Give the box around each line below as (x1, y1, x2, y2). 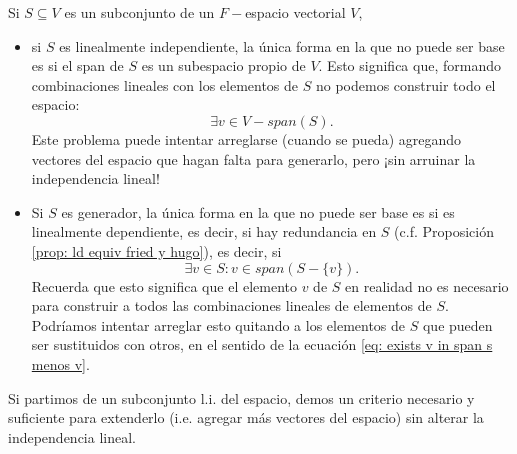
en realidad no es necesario (345, 275, 509, 296)
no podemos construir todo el (315, 74, 496, 95)
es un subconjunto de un (64, 2, 215, 22)
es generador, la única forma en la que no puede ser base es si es (61, 201, 455, 222)
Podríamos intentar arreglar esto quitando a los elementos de (31, 314, 406, 335)
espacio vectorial (245, 2, 346, 22)
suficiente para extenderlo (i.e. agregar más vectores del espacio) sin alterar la (8, 407, 484, 428)
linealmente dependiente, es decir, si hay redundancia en (31, 221, 377, 242)
